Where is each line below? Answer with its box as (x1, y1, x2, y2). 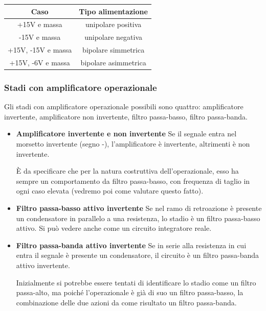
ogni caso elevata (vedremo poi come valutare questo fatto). (16, 185, 204, 196)
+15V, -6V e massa (9, 57, 70, 67)
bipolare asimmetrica (80, 57, 146, 67)
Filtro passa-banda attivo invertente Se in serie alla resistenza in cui (16, 240, 247, 250)
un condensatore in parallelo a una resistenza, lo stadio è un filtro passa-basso (16, 212, 260, 223)
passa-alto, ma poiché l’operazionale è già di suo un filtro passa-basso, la (16, 287, 243, 298)
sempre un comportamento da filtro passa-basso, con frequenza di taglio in (16, 175, 250, 186)
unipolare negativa (84, 32, 143, 42)
